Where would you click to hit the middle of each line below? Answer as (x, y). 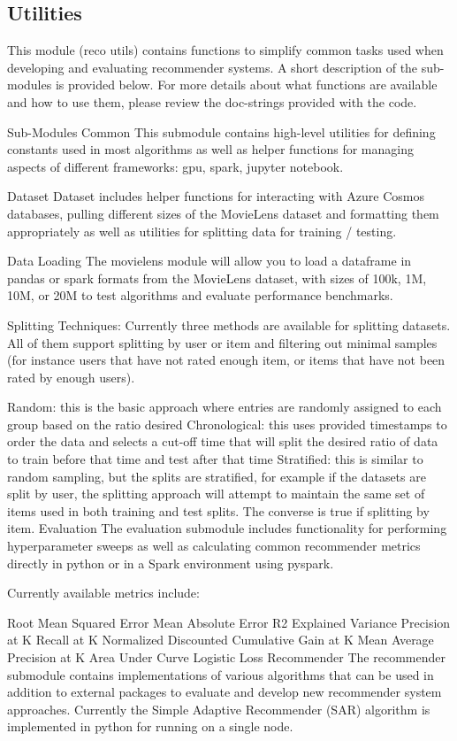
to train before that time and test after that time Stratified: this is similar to (215, 459)
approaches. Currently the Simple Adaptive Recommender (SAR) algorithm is (219, 709)
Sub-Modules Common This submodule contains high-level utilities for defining (221, 131)
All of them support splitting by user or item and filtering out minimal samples (222, 342)
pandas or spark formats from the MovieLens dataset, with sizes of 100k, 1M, (217, 278)
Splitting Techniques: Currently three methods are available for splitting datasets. (229, 324)
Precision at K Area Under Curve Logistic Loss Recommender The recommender (226, 657)
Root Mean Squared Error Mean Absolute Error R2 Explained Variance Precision (229, 622)
